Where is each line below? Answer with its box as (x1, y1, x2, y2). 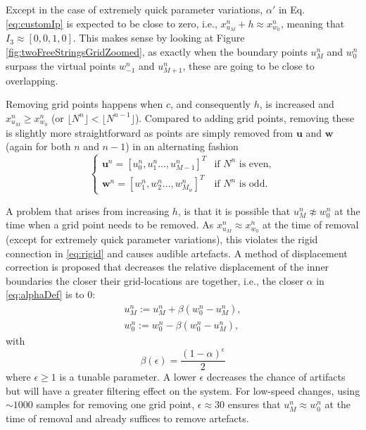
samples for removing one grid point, (36, 397, 195, 412)
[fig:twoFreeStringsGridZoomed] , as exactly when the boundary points (6, 44, 308, 59)
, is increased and (259, 97, 334, 111)
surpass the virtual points (6, 58, 116, 73)
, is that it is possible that (177, 203, 291, 218)
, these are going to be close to (182, 58, 315, 73)
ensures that (227, 397, 281, 412)
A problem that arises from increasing (6, 203, 170, 218)
